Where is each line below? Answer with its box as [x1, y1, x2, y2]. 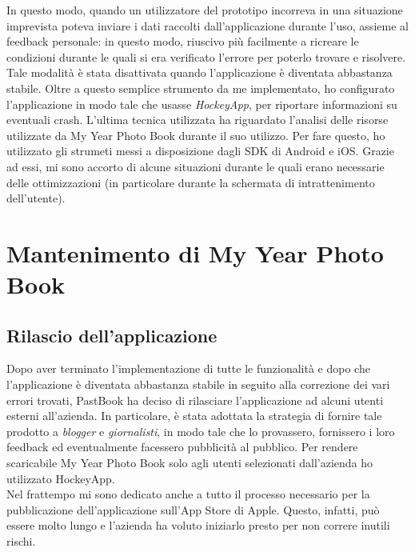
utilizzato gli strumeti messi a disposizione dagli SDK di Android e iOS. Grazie [6, 142, 394, 159]
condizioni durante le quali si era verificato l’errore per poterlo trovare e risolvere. [6, 48, 406, 65]
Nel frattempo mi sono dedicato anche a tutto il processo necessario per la [6, 486, 370, 502]
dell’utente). [6, 190, 66, 206]
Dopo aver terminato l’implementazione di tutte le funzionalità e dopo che [6, 360, 370, 377]
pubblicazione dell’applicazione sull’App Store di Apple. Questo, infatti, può [6, 501, 380, 518]
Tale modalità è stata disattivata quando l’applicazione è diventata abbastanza [6, 64, 393, 81]
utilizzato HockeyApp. [6, 470, 115, 486]
